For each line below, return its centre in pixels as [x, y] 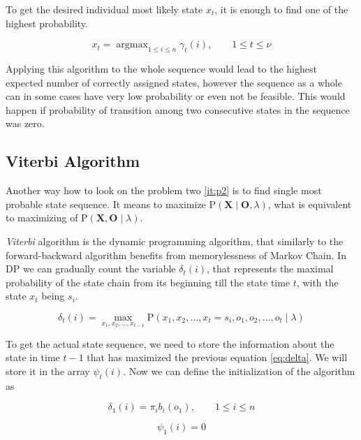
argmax [132, 45]
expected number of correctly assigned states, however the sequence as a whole [174, 82]
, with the [317, 282]
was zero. [25, 123]
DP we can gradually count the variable [91, 269]
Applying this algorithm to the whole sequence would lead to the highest [161, 68]
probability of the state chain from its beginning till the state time [148, 282]
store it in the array [48, 371]
